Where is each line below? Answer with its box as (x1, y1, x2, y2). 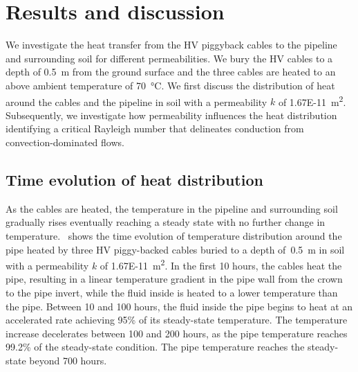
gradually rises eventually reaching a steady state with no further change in (6, 215, 326, 229)
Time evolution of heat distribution (6, 168, 263, 190)
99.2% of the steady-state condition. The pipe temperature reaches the (6, 339, 305, 354)
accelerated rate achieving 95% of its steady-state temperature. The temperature (6, 312, 348, 327)
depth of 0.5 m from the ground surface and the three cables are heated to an (6, 64, 336, 79)
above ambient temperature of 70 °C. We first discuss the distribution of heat (6, 78, 335, 92)
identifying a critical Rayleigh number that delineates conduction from (6, 121, 304, 136)
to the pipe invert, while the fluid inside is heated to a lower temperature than (6, 285, 338, 299)
